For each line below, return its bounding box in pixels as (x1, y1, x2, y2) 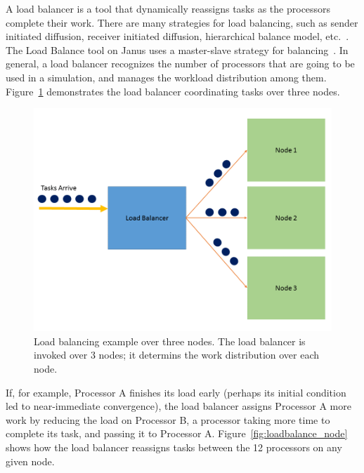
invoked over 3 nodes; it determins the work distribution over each (34, 347, 320, 362)
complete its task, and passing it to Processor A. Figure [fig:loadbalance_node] (6, 426, 348, 441)
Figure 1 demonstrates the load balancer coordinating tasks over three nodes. (6, 84, 340, 98)
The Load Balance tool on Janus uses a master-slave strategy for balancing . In (6, 42, 349, 57)
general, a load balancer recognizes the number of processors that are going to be (6, 56, 355, 71)
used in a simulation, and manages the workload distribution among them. (6, 69, 327, 84)
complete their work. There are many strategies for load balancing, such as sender (6, 15, 358, 29)
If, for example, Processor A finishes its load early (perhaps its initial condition (6, 385, 346, 399)
